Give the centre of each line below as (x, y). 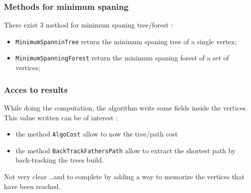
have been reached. (32, 186)
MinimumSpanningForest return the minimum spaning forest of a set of (122, 58)
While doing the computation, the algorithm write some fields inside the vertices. (126, 107)
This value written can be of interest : (61, 117)
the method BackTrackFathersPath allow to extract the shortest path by (125, 150)
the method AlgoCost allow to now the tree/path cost (97, 134)
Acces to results (36, 89)
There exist (21, 25)
